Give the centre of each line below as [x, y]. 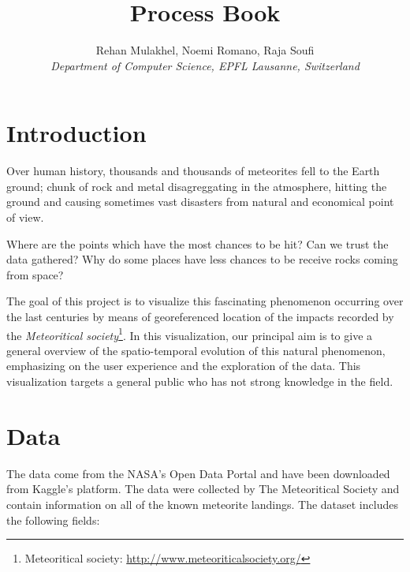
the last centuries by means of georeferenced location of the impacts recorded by [200, 316]
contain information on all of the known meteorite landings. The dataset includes [202, 504]
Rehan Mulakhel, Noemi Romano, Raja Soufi [205, 50]
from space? [35, 274]
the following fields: [53, 520]
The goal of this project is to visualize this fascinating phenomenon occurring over [205, 301]
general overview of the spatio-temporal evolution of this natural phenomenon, [196, 350]
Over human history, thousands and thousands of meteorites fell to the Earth [193, 171]
